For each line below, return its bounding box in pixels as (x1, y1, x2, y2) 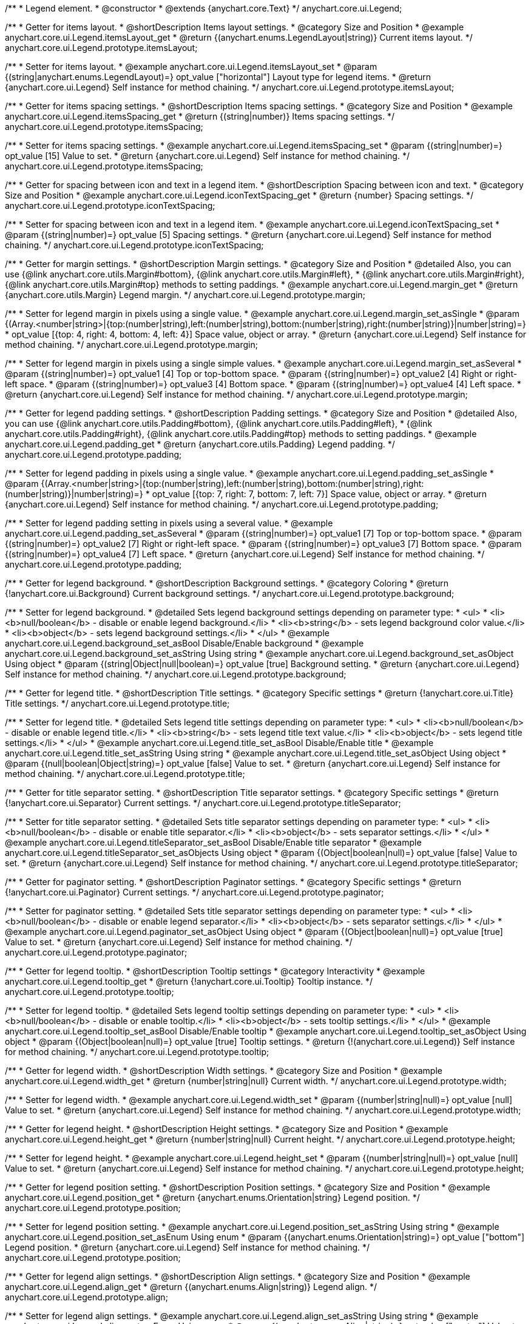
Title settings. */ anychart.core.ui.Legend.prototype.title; (5, 698, 230, 708)
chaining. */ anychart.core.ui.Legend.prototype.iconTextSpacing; (5, 240, 264, 250)
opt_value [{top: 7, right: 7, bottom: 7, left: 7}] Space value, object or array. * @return (152, 489, 487, 499)
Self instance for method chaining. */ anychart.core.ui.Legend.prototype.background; (5, 669, 347, 679)
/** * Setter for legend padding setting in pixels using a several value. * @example (5, 518, 333, 528)
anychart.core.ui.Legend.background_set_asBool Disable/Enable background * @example (5, 638, 364, 648)
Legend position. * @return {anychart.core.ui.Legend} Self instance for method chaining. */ (5, 1242, 370, 1252)
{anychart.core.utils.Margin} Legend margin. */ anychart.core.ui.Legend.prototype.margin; (5, 290, 365, 300)
